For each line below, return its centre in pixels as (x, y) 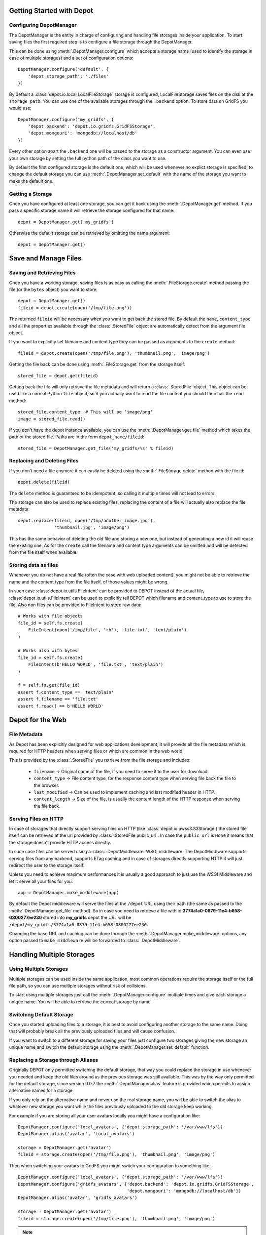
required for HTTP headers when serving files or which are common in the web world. (97, 751)
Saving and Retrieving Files (42, 273)
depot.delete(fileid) (44, 482)
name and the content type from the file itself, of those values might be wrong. (89, 582)
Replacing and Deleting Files (44, 461)
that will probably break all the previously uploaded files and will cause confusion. (92, 1031)
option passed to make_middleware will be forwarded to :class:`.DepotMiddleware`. (95, 941)
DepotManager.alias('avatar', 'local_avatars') (76, 1134)
